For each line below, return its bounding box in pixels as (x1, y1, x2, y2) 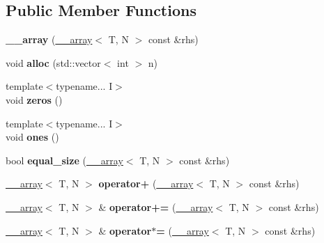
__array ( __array (6, 32, 93, 47)
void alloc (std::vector (6, 55, 101, 70)
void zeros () (6, 92, 63, 107)
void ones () (6, 130, 59, 144)
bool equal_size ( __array (6, 152, 123, 167)
